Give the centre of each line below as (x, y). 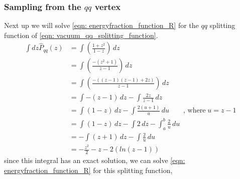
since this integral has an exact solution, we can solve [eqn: (95, 160)
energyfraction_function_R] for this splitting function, (88, 170)
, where (195, 111)
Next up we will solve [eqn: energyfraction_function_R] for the (101, 25)
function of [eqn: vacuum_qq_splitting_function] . (81, 35)
